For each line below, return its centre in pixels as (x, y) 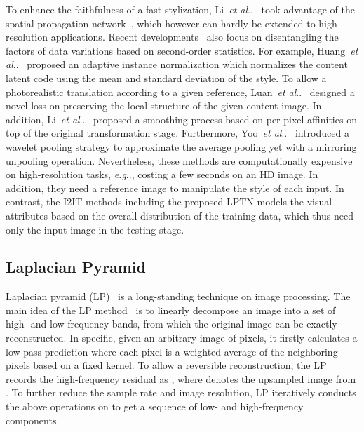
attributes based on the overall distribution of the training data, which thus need (180, 215)
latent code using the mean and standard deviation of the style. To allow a (166, 77)
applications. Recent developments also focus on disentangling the (195, 37)
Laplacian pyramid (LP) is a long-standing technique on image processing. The (178, 296)
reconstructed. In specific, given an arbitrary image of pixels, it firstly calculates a (182, 338)
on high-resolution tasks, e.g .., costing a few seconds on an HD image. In (162, 174)
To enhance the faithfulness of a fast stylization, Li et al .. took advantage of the (180, 9)
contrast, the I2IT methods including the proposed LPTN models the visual (169, 202)
